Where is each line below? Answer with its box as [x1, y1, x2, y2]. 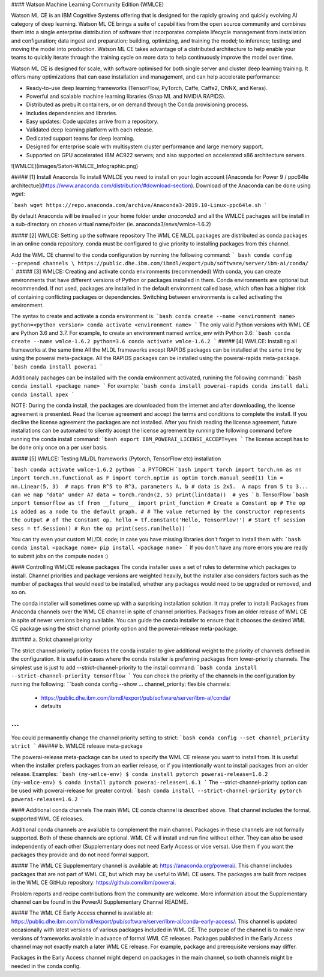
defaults [41, 703, 62, 710]
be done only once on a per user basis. [11, 444, 108, 451]
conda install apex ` [11, 391, 75, 398]
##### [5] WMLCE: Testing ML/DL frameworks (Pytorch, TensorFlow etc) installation [11, 455, 221, 462]
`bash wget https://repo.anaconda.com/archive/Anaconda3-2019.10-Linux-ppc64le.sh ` [11, 202, 268, 208]
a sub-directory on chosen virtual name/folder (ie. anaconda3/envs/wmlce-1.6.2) [11, 221, 211, 228]
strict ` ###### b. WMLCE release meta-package [11, 742, 143, 750]
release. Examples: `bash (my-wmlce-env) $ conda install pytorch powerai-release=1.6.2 [11, 770, 268, 777]
